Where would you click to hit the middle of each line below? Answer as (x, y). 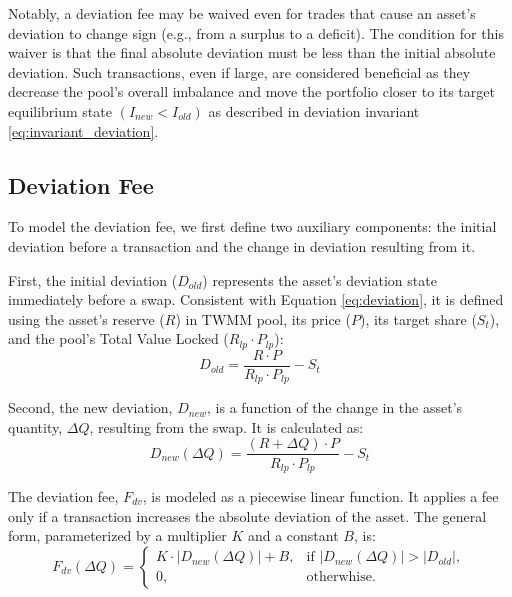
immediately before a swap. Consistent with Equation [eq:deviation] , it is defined (256, 299)
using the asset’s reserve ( (86, 318)
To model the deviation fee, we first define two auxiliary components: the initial (252, 226)
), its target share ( (418, 318)
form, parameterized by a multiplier (117, 535)
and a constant (293, 535)
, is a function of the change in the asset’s (335, 407)
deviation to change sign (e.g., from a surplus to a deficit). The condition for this (256, 32)
